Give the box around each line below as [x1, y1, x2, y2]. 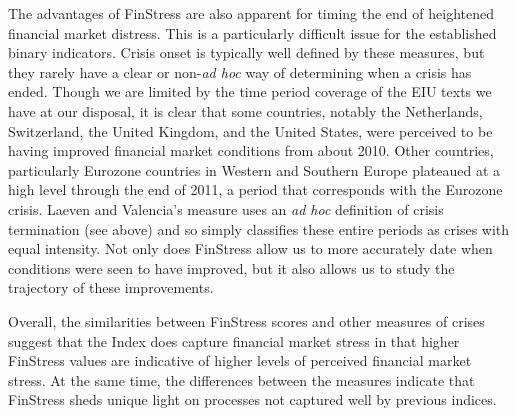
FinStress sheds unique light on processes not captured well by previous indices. [8, 389, 497, 410]
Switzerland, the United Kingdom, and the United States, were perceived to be [8, 120, 493, 141]
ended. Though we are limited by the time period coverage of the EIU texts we [8, 81, 492, 102]
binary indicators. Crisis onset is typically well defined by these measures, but [8, 42, 485, 63]
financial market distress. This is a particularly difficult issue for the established [8, 22, 497, 43]
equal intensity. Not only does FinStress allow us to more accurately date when [8, 238, 493, 259]
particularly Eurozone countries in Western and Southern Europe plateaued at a [8, 159, 501, 180]
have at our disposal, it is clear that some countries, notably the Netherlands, [8, 100, 483, 121]
